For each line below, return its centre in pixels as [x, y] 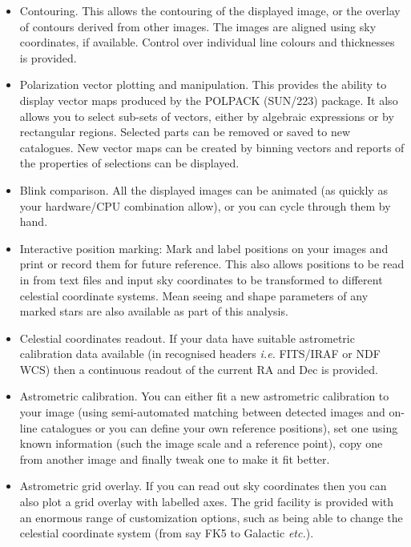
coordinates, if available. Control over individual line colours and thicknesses [207, 42]
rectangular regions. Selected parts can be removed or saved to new [185, 132]
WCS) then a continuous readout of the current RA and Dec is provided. [199, 369]
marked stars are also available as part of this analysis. [154, 311]
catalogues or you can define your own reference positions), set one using [220, 427]
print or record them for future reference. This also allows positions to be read [212, 264]
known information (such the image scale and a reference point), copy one [201, 443]
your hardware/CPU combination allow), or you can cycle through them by [205, 205]
